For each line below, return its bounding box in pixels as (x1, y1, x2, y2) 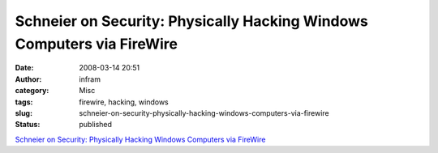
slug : (15, 108, 32, 117)
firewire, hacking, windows (79, 97, 170, 107)
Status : (15, 120, 41, 130)
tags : (15, 97, 33, 107)
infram (79, 74, 101, 84)
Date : (15, 63, 34, 73)
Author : (15, 74, 42, 84)
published (79, 120, 113, 130)
